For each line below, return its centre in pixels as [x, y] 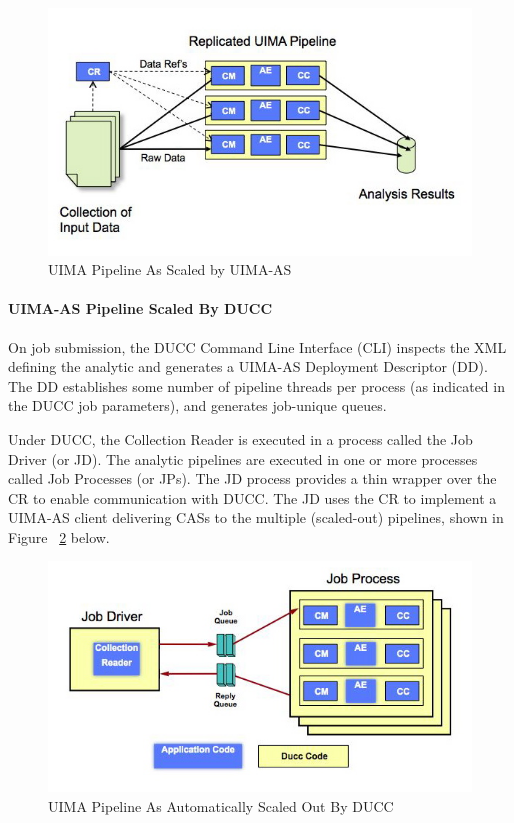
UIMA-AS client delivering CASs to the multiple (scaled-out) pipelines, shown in [256, 517]
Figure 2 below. [59, 536]
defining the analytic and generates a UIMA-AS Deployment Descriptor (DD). [248, 366]
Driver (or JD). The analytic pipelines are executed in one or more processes [243, 458]
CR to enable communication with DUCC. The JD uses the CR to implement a [252, 497]
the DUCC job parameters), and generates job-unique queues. [197, 405]
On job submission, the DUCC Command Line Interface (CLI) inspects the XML [257, 346]
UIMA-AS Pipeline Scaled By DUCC [140, 308]
